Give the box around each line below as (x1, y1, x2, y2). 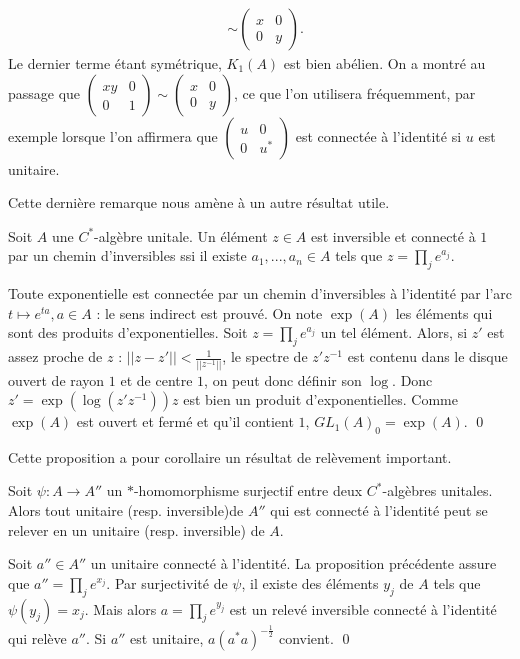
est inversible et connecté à (311, 225, 476, 246)
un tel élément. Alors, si (320, 322, 468, 343)
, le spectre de (222, 346, 308, 367)
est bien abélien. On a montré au (283, 53, 486, 74)
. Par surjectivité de (106, 572, 228, 593)
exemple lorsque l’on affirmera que (8, 125, 218, 146)
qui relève (8, 628, 67, 649)
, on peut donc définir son (204, 369, 362, 390)
